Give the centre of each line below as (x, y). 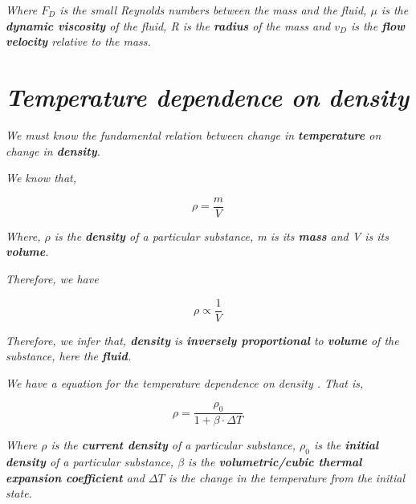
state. (19, 493)
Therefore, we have (52, 278)
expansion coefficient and (75, 477)
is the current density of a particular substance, (173, 445)
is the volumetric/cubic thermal (275, 461)
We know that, (41, 178)
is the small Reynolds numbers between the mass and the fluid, (213, 10)
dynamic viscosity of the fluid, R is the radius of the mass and (168, 25)
